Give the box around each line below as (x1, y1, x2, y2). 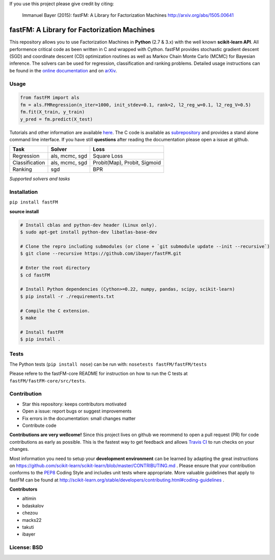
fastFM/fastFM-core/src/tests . (9, 377, 87, 384)
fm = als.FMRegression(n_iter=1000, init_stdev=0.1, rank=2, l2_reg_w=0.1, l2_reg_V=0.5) (20, 102, 252, 108)
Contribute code (22, 422, 57, 428)
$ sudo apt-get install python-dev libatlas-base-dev (20, 230, 157, 235)
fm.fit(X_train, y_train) (20, 109, 85, 115)
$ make (20, 315, 37, 321)
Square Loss (93, 152, 123, 160)
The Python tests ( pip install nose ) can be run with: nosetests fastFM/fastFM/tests (9, 361, 207, 367)
